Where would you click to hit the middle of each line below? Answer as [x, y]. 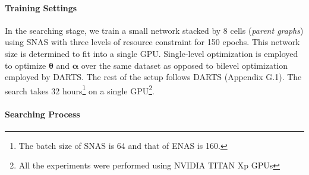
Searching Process [42, 114]
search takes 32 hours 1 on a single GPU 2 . [80, 90]
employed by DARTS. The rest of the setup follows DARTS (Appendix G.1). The [153, 77]
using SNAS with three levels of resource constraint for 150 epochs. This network [152, 42]
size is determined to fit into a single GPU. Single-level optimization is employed [152, 53]
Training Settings [41, 7]
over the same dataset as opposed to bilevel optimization [185, 65]
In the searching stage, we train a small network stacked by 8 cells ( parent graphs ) [154, 30]
